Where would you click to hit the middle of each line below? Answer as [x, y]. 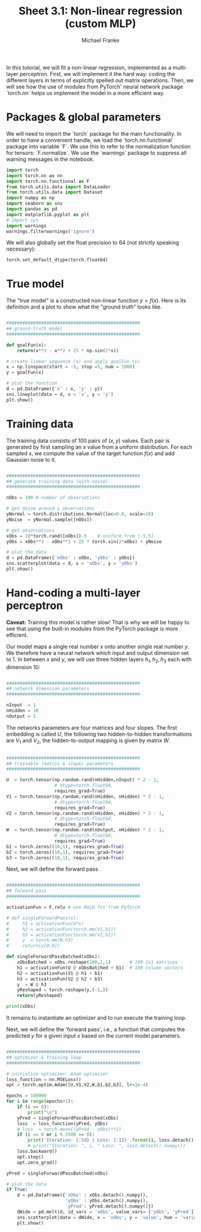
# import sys [22, 220]
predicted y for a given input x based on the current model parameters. [94, 1036]
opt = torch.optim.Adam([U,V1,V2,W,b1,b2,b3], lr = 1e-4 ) [77, 1085]
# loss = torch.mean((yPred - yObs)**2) [69, 1129]
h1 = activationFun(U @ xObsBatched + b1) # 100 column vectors [100, 968]
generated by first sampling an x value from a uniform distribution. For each [99, 447]
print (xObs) [21, 1007]
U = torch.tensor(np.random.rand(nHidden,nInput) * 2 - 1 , [83, 780]
